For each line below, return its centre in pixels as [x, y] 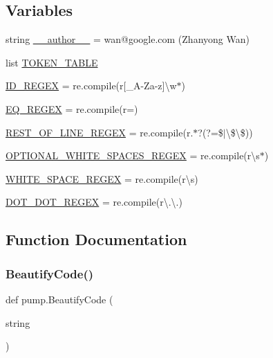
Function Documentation [96, 239]
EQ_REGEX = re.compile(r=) [72, 108]
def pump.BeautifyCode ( [59, 299]
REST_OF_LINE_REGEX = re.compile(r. [100, 132]
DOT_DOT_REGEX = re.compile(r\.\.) [94, 202]
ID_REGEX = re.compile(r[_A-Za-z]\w [91, 86]
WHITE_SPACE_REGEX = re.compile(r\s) [102, 178]
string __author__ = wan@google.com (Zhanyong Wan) [128, 39]
